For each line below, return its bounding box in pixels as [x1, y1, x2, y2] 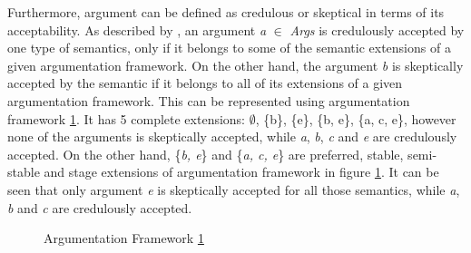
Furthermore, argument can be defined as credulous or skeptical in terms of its [7, 3, 445, 21]
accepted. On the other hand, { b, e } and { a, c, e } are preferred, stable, [7, 144, 404, 163]
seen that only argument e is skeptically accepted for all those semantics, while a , [7, 180, 460, 199]
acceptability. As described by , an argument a [7, 20, 267, 39]
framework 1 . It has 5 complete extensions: [7, 109, 246, 128]
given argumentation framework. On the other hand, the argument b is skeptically [7, 55, 464, 74]
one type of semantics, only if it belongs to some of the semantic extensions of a [7, 38, 451, 57]
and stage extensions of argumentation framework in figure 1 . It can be [44, 162, 439, 181]
